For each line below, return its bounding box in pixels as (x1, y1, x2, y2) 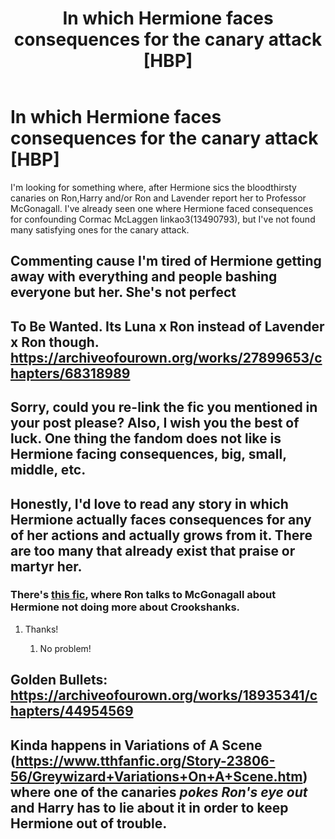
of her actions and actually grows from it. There (10, 527, 313, 544)
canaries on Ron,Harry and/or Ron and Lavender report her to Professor (10, 192, 307, 204)
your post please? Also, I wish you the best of (10, 415, 300, 432)
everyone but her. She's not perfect (10, 284, 237, 301)
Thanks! (24, 623, 59, 635)
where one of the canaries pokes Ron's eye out (10, 783, 308, 801)
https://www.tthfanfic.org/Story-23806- (15, 752, 276, 769)
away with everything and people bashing (10, 268, 278, 286)
